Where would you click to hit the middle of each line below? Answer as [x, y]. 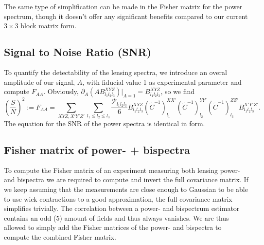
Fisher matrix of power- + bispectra [97, 149]
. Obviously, [61, 91]
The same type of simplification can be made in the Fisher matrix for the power [123, 6]
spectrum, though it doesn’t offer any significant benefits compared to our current [126, 16]
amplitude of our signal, [39, 82]
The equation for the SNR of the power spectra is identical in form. [105, 123]
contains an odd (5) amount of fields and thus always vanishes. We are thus [116, 217]
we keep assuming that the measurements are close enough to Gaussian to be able [126, 189]
